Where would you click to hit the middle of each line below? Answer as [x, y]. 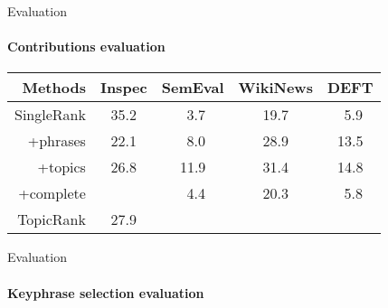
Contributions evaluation [86, 47]
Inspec [123, 88]
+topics [62, 167]
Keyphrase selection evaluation [106, 292]
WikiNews [275, 88]
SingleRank [50, 115]
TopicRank [52, 219]
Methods [54, 88]
